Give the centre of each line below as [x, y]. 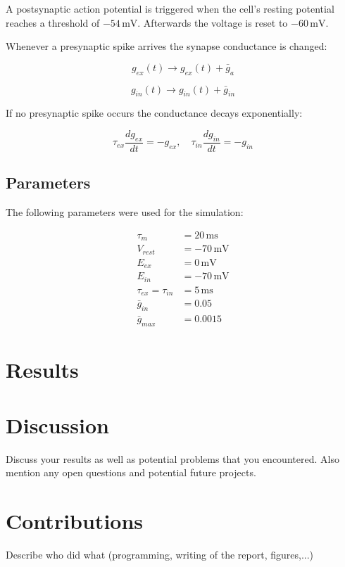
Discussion [57, 425]
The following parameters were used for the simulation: [125, 212]
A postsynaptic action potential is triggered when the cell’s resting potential [170, 8]
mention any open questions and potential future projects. [131, 472]
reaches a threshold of [53, 22]
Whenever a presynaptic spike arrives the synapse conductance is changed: [167, 46]
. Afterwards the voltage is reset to [213, 22]
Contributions [75, 520]
